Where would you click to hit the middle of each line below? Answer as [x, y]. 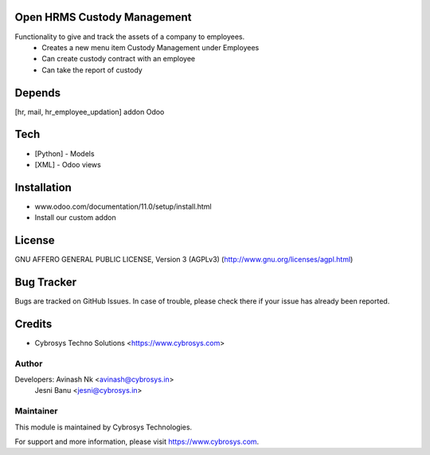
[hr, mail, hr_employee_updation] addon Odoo [90, 112]
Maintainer [36, 411]
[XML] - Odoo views [68, 164]
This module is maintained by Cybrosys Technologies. [104, 427]
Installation [43, 187]
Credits [33, 324]
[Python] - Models [64, 153]
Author [29, 363]
